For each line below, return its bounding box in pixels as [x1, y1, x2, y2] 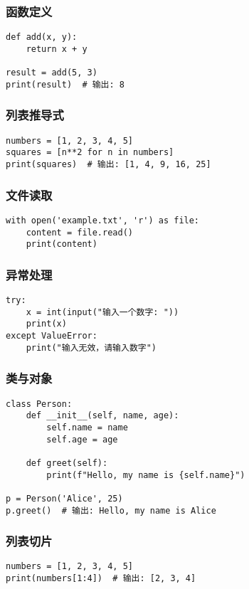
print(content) [26, 239, 97, 250]
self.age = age [46, 434, 118, 445]
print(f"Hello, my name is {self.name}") [46, 469, 245, 480]
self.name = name [46, 422, 128, 433]
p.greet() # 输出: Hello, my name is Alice [6, 505, 216, 516]
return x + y [26, 43, 88, 54]
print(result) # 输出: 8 [6, 79, 124, 90]
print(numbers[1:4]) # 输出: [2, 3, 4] [6, 573, 196, 584]
